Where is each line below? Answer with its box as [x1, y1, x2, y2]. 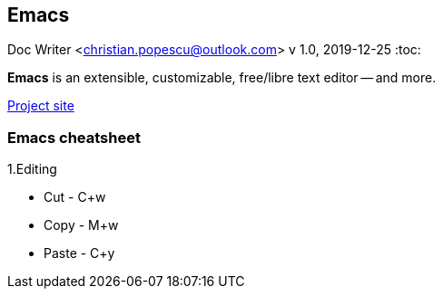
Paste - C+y [44, 245, 115, 262]
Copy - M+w [44, 217, 119, 234]
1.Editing [7, 161, 57, 177]
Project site [7, 98, 74, 114]
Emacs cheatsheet [7, 128, 141, 147]
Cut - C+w [44, 189, 106, 205]
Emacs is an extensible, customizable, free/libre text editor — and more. [7, 70, 437, 86]
